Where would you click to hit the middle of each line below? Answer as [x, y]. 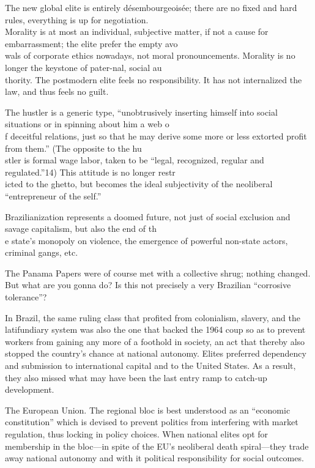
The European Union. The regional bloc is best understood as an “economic [148, 410]
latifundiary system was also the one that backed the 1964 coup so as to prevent [155, 329]
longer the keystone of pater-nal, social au [83, 67]
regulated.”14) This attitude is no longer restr [90, 172]
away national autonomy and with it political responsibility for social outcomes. [154, 458]
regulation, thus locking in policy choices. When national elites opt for [137, 434]
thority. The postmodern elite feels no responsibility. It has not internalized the [154, 79]
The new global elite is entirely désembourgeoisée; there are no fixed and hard [151, 7]
